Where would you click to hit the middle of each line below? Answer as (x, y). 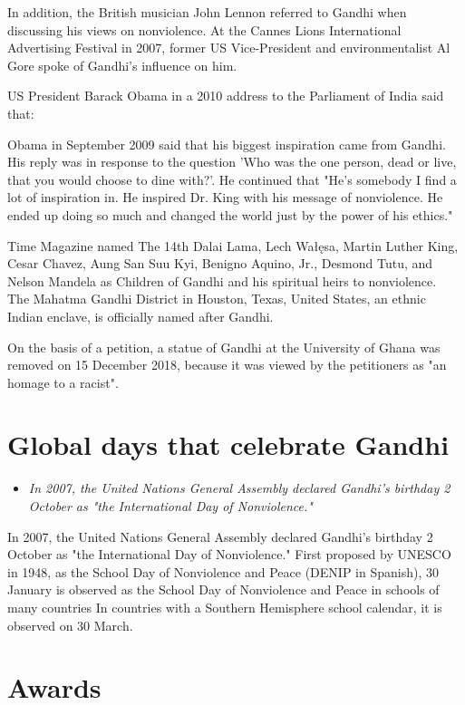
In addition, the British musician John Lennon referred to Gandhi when (207, 12)
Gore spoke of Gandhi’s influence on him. (122, 65)
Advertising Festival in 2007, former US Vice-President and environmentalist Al (229, 48)
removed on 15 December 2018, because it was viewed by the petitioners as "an (227, 365)
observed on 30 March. (70, 625)
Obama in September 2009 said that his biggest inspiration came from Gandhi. (227, 144)
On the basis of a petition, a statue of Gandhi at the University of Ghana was (224, 347)
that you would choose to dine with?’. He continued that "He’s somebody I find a (232, 179)
